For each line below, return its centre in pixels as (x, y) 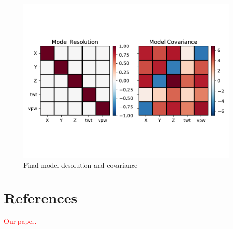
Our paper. (20, 221)
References (41, 198)
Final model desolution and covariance (81, 164)
